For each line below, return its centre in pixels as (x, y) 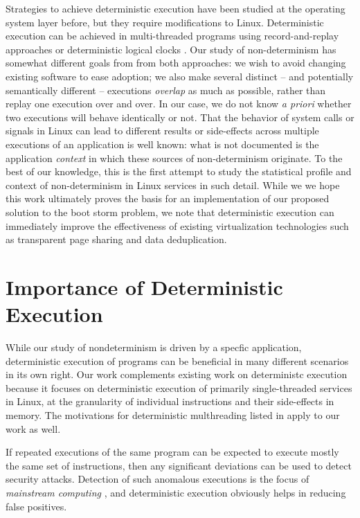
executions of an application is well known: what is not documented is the (162, 144)
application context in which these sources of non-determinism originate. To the (174, 158)
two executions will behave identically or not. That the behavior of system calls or (180, 117)
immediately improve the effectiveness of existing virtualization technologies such (177, 225)
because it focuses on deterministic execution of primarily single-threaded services (179, 387)
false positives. (36, 506)
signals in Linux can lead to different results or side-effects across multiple (162, 131)
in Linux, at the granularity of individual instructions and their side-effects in (170, 401)
